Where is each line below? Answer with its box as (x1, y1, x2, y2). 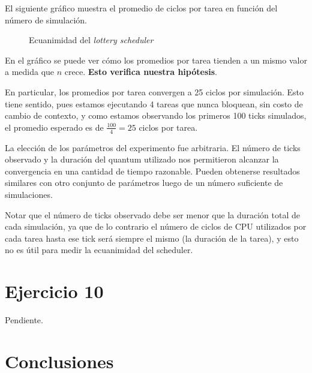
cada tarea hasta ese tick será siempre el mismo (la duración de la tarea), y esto (5, 231, 299, 244)
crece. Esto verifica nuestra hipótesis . (64, 65, 217, 78)
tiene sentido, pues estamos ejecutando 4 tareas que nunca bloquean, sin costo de (5, 97, 303, 110)
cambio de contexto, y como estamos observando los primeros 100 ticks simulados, (5, 109, 307, 122)
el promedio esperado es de (5, 121, 104, 133)
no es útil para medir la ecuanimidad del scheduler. (5, 243, 193, 256)
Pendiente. (5, 314, 43, 326)
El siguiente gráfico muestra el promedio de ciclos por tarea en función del (5, 2, 278, 14)
